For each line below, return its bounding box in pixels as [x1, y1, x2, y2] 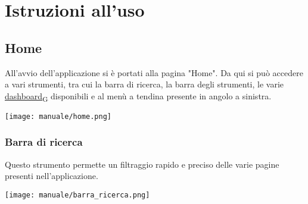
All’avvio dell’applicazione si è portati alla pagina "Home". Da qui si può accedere [5, 66, 303, 79]
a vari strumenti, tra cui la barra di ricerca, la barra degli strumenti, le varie [5, 78, 284, 90]
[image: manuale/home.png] [5, 112, 111, 121]
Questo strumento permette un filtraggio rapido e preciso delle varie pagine [5, 158, 279, 170]
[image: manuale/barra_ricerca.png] [5, 190, 150, 199]
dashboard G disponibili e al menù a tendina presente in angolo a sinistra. [5, 89, 272, 103]
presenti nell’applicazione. [5, 170, 98, 182]
